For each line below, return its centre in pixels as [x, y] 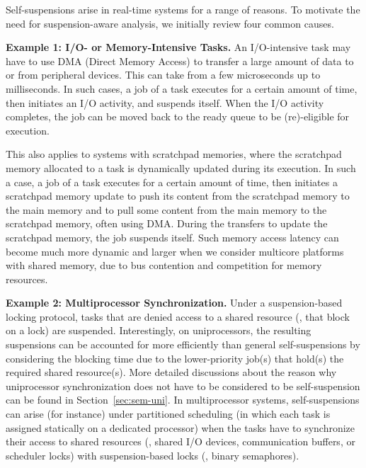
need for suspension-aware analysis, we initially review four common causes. [170, 23]
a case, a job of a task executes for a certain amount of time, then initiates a [172, 182]
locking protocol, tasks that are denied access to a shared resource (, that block [178, 316]
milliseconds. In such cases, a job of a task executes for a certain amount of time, [182, 88]
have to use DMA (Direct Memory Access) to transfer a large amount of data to [180, 61]
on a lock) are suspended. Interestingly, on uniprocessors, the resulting [159, 330]
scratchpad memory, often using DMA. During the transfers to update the [167, 223]
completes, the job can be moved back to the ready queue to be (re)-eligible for [178, 116]
